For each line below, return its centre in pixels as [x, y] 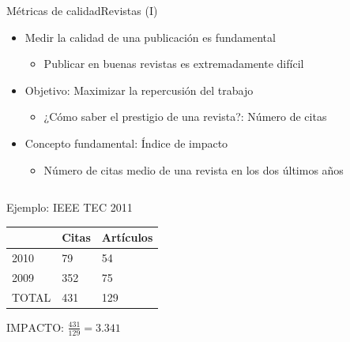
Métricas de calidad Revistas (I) [82, 10]
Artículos [127, 237]
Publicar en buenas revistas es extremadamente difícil [174, 64]
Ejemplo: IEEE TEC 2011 [70, 207]
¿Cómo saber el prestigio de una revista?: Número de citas [185, 117]
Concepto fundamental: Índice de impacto [126, 143]
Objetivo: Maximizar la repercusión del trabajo [139, 90]
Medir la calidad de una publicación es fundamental [150, 37]
